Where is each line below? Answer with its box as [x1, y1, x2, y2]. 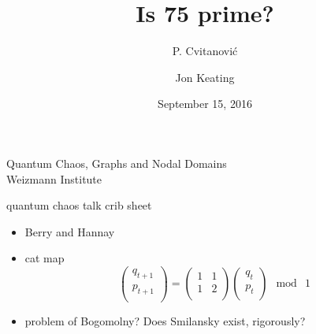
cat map [24, 250, 65, 266]
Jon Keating [175, 69, 235, 85]
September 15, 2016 [158, 95, 252, 112]
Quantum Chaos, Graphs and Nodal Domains [6, 154, 227, 171]
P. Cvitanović [172, 43, 238, 59]
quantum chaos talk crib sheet [6, 197, 152, 213]
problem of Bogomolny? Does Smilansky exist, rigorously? [24, 312, 306, 328]
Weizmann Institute [6, 170, 102, 187]
